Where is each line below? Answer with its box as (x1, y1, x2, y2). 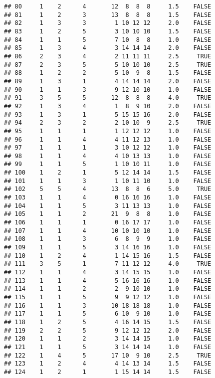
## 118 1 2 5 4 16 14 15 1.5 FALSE (4, 318, 212, 326)
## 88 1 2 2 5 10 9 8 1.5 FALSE (4, 69, 212, 77)
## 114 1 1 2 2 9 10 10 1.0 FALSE (4, 285, 212, 293)
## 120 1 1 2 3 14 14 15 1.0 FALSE (4, 335, 212, 343)
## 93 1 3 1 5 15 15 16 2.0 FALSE (4, 111, 212, 118)
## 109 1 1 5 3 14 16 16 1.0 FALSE (4, 244, 212, 251)
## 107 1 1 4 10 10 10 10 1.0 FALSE (4, 227, 212, 234)
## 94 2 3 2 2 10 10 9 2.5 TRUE (4, 119, 212, 127)
